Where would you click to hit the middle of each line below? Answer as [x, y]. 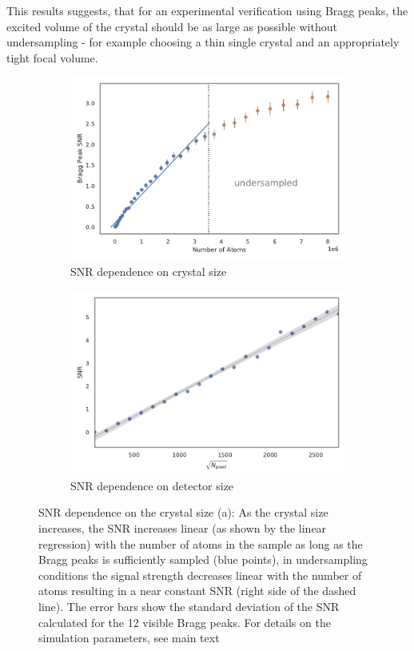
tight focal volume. [52, 57]
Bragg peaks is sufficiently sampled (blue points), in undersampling [203, 559]
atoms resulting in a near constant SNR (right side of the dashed [197, 591]
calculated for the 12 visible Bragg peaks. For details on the [185, 622]
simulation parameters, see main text [129, 638]
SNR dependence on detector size [152, 485]
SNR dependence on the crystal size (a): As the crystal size [183, 512]
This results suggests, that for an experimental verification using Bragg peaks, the [207, 10]
